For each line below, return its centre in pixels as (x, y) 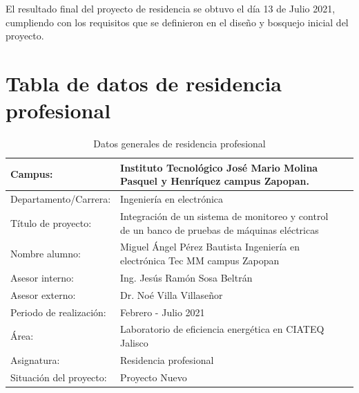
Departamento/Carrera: (61, 199)
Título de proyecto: (51, 222)
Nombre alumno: (46, 254)
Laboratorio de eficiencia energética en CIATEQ (222, 329)
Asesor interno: (42, 277)
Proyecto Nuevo (154, 377)
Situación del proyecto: (59, 377)
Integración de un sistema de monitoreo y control (224, 216)
